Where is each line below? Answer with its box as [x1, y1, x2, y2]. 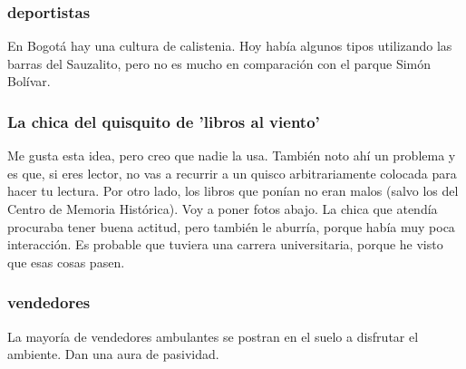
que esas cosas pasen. [7, 252, 125, 271]
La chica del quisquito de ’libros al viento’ [7, 110, 320, 132]
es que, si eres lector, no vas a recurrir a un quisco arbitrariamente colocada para [7, 163, 457, 182]
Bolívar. [7, 72, 51, 91]
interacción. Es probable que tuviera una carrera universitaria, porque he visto [7, 235, 443, 254]
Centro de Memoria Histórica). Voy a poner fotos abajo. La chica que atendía [7, 199, 438, 218]
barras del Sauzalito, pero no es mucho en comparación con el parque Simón [7, 53, 432, 73]
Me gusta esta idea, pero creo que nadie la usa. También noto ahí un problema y [7, 146, 456, 165]
